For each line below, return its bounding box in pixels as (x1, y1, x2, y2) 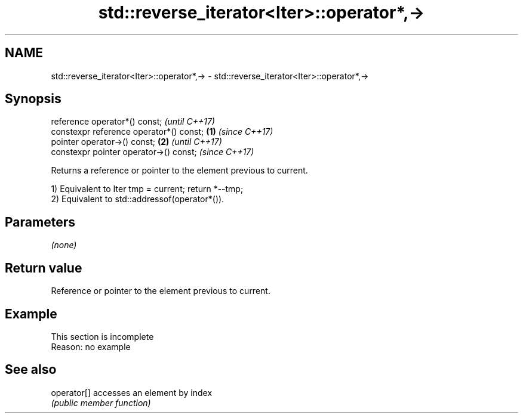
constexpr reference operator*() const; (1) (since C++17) (51, 126, 273, 137)
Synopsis (5, 91, 61, 107)
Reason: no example (51, 341, 131, 352)
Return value (5, 260, 82, 275)
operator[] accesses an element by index (51, 387, 213, 398)
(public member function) (51, 397, 151, 408)
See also (5, 362, 57, 377)
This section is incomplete (51, 331, 154, 342)
